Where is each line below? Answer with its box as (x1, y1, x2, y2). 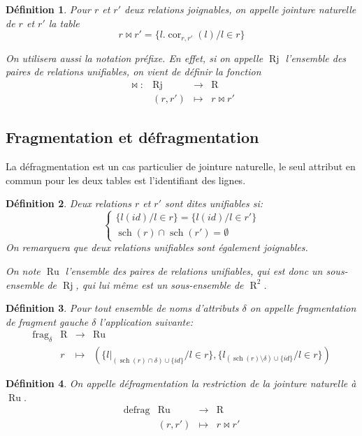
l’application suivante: (99, 314, 193, 329)
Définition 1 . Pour (6, 2, 91, 16)
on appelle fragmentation (249, 301, 356, 315)
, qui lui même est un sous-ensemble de (75, 277, 244, 292)
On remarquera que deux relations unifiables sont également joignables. (6, 240, 308, 255)
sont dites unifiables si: (165, 196, 263, 211)
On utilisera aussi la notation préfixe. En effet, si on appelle (6, 50, 263, 65)
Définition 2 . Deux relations (6, 196, 131, 211)
